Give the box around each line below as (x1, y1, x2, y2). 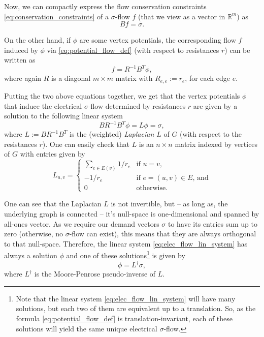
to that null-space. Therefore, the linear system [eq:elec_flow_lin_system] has (4, 238, 248, 249)
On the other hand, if (4, 35, 71, 45)
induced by (4, 44, 38, 55)
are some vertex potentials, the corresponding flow (79, 35, 236, 45)
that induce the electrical (4, 100, 82, 111)
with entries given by (20, 148, 85, 159)
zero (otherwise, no (4, 228, 63, 239)
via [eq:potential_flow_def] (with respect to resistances (47, 44, 219, 55)
